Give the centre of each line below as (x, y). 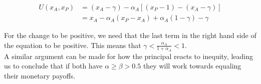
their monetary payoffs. (40, 76)
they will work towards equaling (192, 66)
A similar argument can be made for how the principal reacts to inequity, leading (128, 56)
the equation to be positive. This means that (73, 45)
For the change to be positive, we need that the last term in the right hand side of (130, 35)
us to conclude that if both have (53, 66)
